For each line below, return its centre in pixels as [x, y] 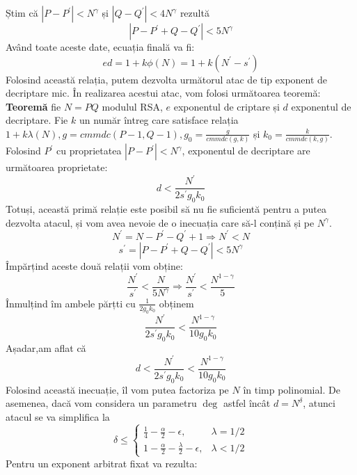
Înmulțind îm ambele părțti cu [71, 303]
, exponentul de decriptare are [246, 151]
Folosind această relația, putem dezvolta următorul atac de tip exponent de [167, 79]
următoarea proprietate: [57, 167]
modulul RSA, [132, 106]
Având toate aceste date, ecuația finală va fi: [100, 47]
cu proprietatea [89, 151]
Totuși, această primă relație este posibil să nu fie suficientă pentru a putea [166, 209]
